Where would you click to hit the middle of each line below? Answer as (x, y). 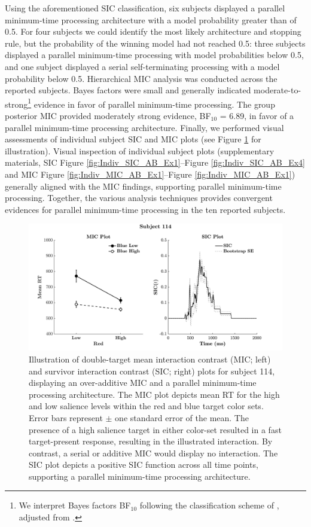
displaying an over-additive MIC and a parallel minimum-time (143, 383)
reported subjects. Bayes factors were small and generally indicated (128, 90)
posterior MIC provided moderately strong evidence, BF (108, 115)
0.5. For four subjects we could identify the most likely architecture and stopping (153, 31)
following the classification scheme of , (209, 505)
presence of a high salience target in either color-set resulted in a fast (155, 429)
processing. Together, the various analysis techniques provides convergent (139, 198)
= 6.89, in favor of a (257, 115)
